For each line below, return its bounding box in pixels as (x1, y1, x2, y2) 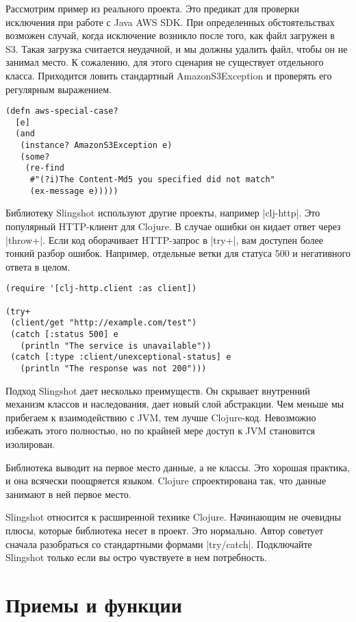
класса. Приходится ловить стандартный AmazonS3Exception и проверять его (5, 68, 332, 82)
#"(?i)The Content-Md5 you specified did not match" (29, 175, 275, 185)
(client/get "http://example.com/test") (10, 318, 197, 328)
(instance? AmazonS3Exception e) (20, 140, 173, 151)
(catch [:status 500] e (10, 329, 118, 339)
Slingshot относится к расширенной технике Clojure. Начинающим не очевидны (5, 510, 342, 524)
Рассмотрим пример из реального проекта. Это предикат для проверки (5, 1, 299, 15)
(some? (20, 151, 50, 162)
